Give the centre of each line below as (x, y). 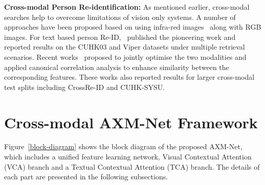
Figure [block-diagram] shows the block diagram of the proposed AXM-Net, (123, 146)
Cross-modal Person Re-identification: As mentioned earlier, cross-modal (127, 7)
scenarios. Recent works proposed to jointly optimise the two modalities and (125, 56)
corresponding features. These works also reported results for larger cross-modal (129, 77)
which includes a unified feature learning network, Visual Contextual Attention (128, 157)
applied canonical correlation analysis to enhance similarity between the (117, 67)
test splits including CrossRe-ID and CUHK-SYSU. (85, 87)
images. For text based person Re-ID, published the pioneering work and (120, 37)
